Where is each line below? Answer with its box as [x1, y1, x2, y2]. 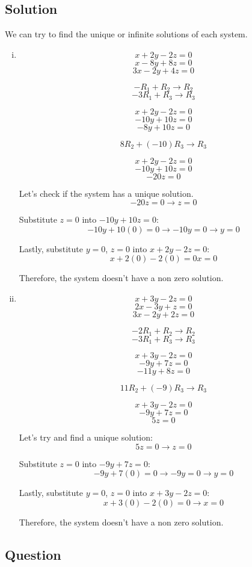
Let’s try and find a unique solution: [19, 430, 153, 443]
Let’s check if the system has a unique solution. [19, 187, 194, 199]
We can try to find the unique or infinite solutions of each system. [5, 28, 248, 40]
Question [5, 545, 61, 563]
